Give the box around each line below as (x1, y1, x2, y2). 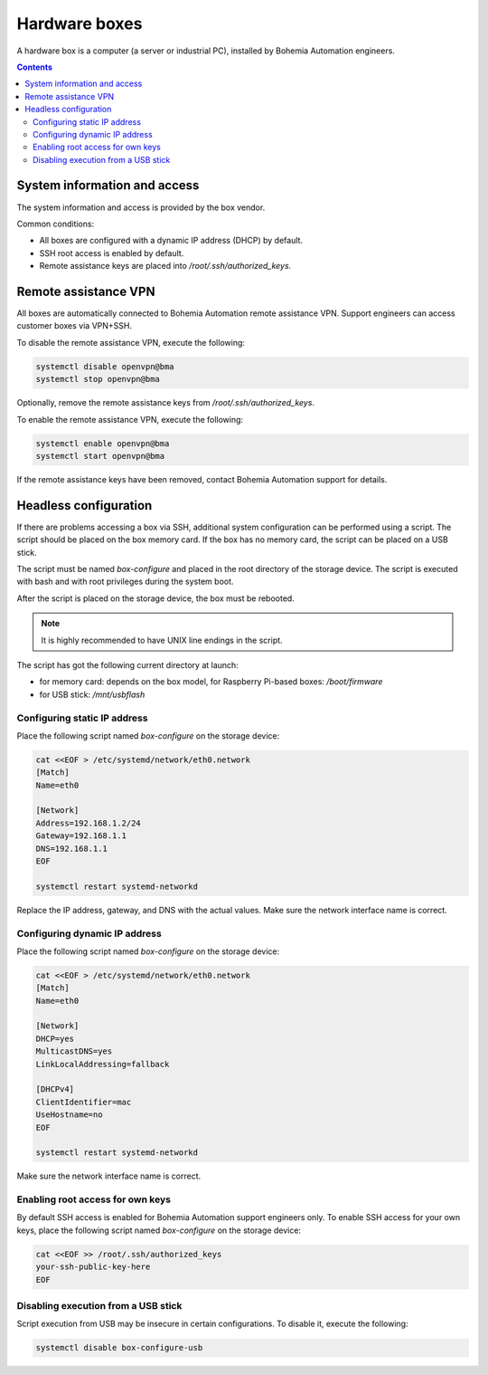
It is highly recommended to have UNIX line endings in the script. (41, 635, 284, 645)
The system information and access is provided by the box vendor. (16, 202, 266, 213)
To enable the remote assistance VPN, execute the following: (16, 414, 244, 425)
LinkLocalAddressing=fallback (35, 1059, 170, 1069)
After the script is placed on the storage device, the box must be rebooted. (16, 593, 296, 604)
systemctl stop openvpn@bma (35, 374, 160, 385)
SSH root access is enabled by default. (39, 247, 184, 258)
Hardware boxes (16, 14, 143, 33)
